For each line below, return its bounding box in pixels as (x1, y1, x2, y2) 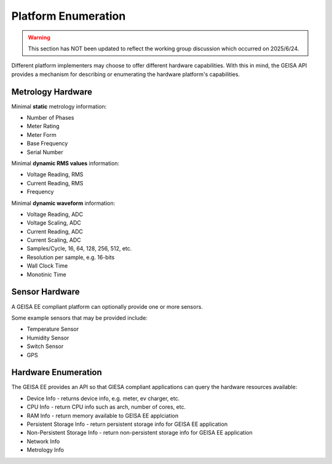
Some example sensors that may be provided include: (11, 314, 148, 322)
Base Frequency (26, 140, 68, 147)
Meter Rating (26, 123, 60, 130)
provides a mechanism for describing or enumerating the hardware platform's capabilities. (11, 71, 240, 78)
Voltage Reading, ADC (26, 211, 83, 218)
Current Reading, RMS (26, 179, 84, 187)
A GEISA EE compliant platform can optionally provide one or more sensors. (11, 303, 203, 310)
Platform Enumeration (11, 9, 126, 23)
